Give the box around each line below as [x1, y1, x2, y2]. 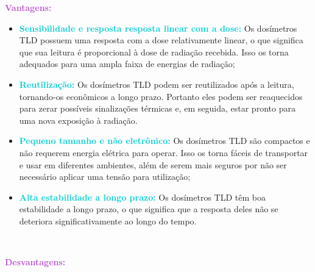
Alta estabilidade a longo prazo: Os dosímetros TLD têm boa [19, 190, 266, 203]
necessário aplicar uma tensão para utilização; [19, 170, 191, 183]
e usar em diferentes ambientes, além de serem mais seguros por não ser [19, 158, 287, 171]
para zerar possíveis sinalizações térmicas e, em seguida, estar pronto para [19, 102, 296, 115]
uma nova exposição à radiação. [19, 113, 138, 126]
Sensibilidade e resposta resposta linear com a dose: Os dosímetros [19, 21, 297, 34]
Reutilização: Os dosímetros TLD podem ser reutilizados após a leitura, [19, 77, 294, 90]
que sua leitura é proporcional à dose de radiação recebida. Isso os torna [19, 45, 289, 58]
